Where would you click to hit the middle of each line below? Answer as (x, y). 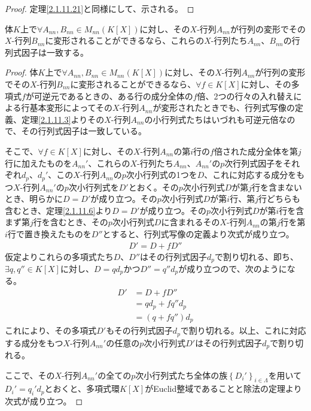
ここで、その (30, 375)
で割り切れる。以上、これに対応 (243, 330)
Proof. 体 (22, 72)
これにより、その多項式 (51, 330)
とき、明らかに (34, 199)
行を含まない (277, 187)
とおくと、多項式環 (82, 389)
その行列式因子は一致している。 (84, 131)
